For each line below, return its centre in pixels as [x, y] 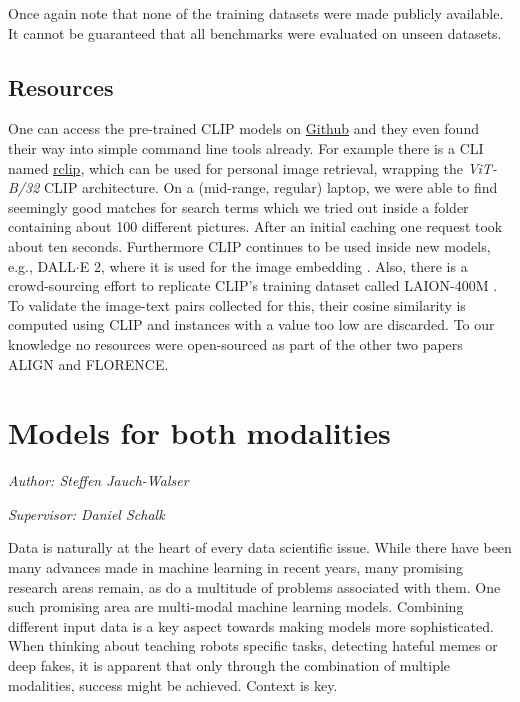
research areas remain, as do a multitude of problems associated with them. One [254, 586]
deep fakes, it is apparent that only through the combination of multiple [229, 664]
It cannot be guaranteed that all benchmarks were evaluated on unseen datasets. [255, 32]
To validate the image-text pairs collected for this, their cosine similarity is [237, 304]
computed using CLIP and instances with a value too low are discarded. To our [251, 324]
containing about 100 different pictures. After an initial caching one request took [255, 226]
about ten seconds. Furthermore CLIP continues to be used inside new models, [249, 245]
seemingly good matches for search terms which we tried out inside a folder [238, 206]
